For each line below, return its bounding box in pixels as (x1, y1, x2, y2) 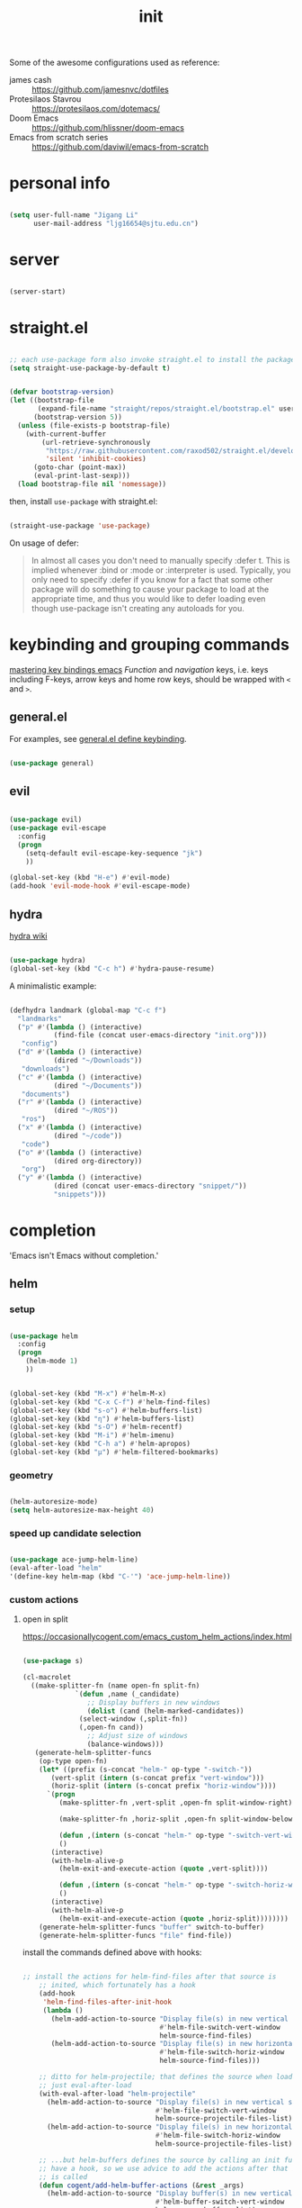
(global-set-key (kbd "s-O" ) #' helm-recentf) (9, 1423, 182, 1432)
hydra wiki (9, 930, 48, 941)
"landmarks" (17, 1014, 63, 1023)
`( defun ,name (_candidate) (75, 1689, 181, 1698)
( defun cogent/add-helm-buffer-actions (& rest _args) (39, 2181, 244, 2190)
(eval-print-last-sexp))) (32, 471, 130, 481)
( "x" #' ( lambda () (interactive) (17, 1123, 143, 1132)
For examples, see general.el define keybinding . (9, 733, 187, 744)
